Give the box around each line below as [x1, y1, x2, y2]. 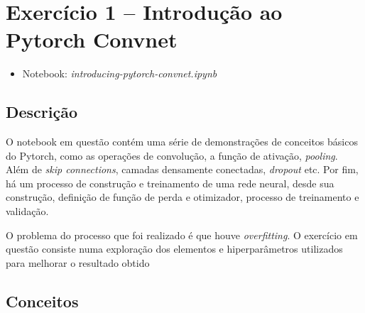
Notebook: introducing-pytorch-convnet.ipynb [22, 66, 217, 81]
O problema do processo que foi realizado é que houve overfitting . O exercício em [6, 227, 358, 242]
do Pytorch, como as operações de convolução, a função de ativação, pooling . [6, 148, 338, 163]
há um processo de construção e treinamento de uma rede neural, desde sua [6, 175, 334, 190]
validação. [6, 204, 49, 219]
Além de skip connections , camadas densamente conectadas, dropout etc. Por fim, [6, 162, 359, 177]
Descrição [6, 101, 78, 123]
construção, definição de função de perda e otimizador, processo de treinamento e [6, 190, 359, 204]
